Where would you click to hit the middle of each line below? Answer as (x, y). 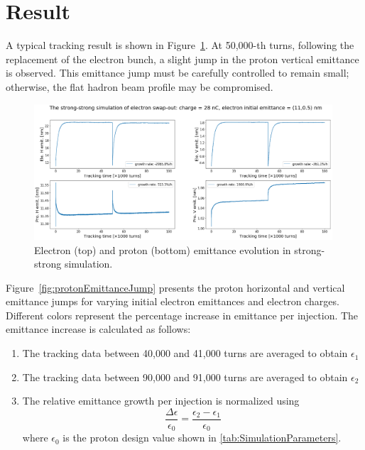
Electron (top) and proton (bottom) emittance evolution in (163, 249)
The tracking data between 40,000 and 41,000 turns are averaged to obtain (185, 353)
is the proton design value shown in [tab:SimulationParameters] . (202, 438)
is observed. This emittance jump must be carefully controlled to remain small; (178, 73)
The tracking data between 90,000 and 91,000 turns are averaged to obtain (185, 377)
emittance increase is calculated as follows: (98, 329)
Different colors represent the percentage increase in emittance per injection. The (182, 315)
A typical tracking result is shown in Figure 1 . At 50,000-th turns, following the (180, 45)
